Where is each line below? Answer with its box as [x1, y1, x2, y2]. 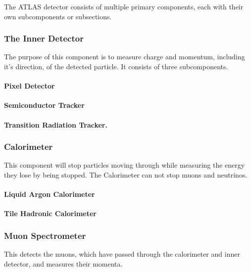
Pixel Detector [4, 81, 55, 91]
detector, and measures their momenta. [4, 258, 123, 269]
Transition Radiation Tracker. [4, 119, 107, 130]
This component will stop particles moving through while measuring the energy [4, 160, 245, 170]
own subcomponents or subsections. [4, 11, 112, 21]
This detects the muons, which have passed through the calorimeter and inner [4, 249, 240, 259]
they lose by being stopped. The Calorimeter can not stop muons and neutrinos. [4, 169, 248, 180]
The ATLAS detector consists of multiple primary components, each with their [4, 1, 244, 11]
